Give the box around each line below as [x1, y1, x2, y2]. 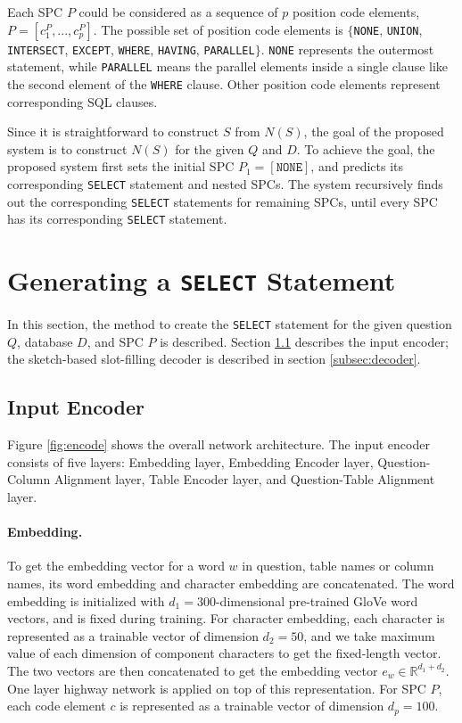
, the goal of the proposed [303, 122, 444, 141]
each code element [7, 696, 106, 715]
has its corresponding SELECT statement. [7, 210, 227, 228]
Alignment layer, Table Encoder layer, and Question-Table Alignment [54, 470, 435, 489]
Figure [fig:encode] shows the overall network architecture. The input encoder [7, 435, 430, 454]
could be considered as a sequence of [78, 3, 278, 21]
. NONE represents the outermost [260, 39, 434, 58]
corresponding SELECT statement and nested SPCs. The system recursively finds [7, 174, 443, 193]
